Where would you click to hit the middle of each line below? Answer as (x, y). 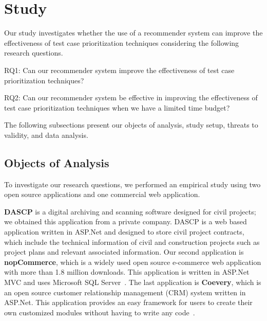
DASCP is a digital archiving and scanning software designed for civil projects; (130, 211)
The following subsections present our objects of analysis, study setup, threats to (131, 125)
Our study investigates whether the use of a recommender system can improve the (133, 33)
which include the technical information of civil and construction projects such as (132, 242)
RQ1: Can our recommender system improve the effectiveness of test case (119, 70)
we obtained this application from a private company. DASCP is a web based (126, 221)
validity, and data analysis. (46, 135)
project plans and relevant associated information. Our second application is (124, 252)
